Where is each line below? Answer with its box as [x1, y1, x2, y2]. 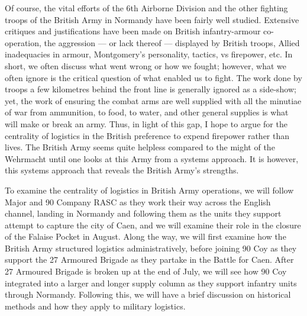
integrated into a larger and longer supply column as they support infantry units [5, 276, 297, 289]
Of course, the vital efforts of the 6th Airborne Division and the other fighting [5, 2, 288, 14]
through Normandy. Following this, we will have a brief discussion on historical [5, 288, 291, 301]
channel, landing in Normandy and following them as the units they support [5, 207, 282, 220]
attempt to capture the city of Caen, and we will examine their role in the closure [5, 218, 301, 231]
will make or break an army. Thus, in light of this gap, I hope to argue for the [5, 117, 287, 130]
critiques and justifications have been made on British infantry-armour [5, 25, 261, 37]
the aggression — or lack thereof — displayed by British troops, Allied [44, 36, 300, 49]
